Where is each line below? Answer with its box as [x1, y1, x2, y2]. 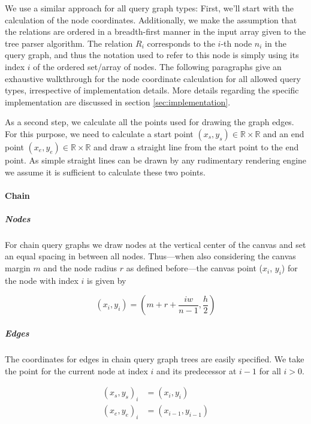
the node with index [5, 274, 78, 286]
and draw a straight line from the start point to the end [93, 140, 299, 153]
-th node [221, 37, 252, 49]
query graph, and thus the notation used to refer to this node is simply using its [5, 49, 299, 61]
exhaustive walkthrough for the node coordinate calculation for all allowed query [5, 72, 301, 84]
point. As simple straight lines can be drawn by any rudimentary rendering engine [5, 153, 307, 166]
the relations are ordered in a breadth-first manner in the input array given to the [5, 25, 306, 38]
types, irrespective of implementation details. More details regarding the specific [5, 84, 299, 96]
